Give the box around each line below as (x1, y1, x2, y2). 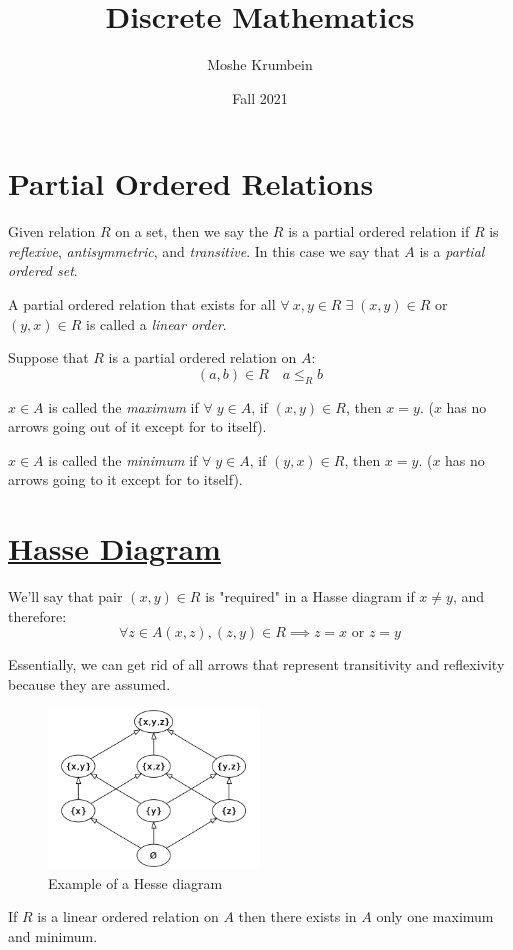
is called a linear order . (85, 313, 227, 334)
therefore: (8, 605, 67, 626)
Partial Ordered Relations (8, 163, 374, 204)
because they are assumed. (8, 673, 171, 694)
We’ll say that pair (8, 586, 123, 607)
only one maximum (376, 906, 494, 927)
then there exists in (238, 906, 357, 927)
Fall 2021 (232, 87, 288, 108)
